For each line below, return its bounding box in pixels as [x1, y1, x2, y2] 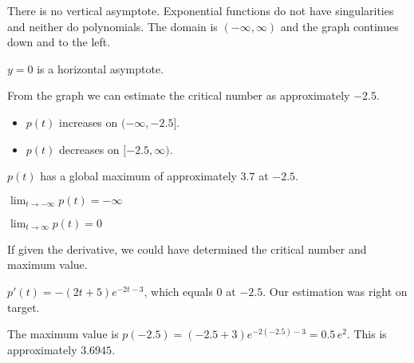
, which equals [144, 282, 213, 299]
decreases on [59, 140, 120, 157]
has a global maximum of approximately [40, 168, 237, 184]
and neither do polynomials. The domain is [7, 18, 218, 34]
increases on [59, 113, 118, 130]
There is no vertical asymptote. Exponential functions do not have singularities [7, 2, 394, 18]
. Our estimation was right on [262, 282, 408, 299]
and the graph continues [280, 18, 399, 34]
